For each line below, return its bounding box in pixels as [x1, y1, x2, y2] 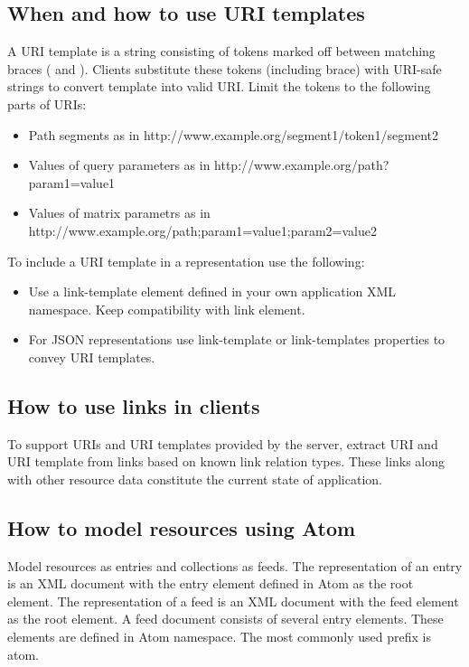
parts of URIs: [7, 94, 87, 113]
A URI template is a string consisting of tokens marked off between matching [7, 42, 436, 61]
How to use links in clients [7, 391, 260, 419]
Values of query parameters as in [28, 155, 211, 174]
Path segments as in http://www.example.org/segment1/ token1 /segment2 [28, 125, 439, 144]
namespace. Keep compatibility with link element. [28, 299, 305, 318]
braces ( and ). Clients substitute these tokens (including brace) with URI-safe [7, 59, 442, 78]
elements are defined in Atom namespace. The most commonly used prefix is [7, 627, 431, 646]
